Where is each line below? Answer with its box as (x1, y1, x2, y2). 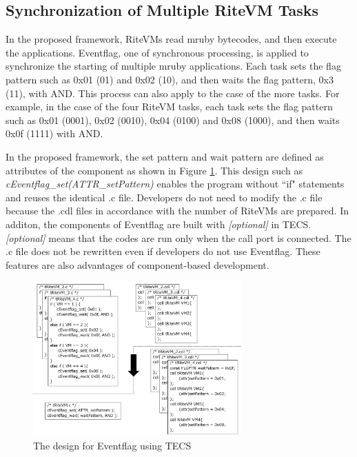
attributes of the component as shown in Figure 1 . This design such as (6, 163, 303, 177)
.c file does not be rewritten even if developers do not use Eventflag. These (6, 244, 320, 258)
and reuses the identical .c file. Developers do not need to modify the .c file (6, 190, 323, 204)
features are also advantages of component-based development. (6, 257, 269, 272)
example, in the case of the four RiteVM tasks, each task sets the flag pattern (6, 99, 333, 114)
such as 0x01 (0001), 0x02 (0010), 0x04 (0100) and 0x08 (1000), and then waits (6, 112, 340, 127)
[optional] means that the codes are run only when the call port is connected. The (6, 230, 351, 245)
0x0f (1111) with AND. (6, 126, 103, 141)
